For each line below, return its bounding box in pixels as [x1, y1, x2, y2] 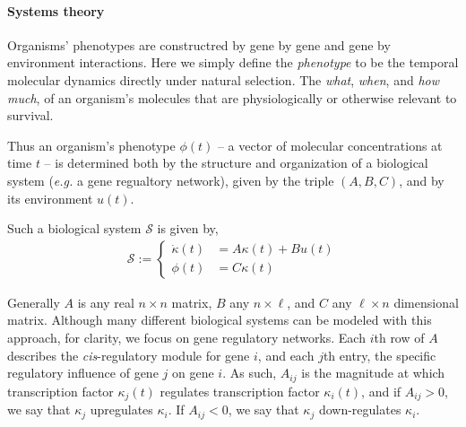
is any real [77, 292, 134, 311]
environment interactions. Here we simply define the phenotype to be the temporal [7, 53, 459, 72]
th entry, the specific [323, 345, 436, 364]
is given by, [157, 219, 219, 238]
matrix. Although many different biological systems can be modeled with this [7, 310, 432, 329]
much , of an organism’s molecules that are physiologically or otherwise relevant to [7, 88, 457, 107]
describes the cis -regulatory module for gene [7, 345, 250, 364]
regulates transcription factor [160, 381, 320, 400]
